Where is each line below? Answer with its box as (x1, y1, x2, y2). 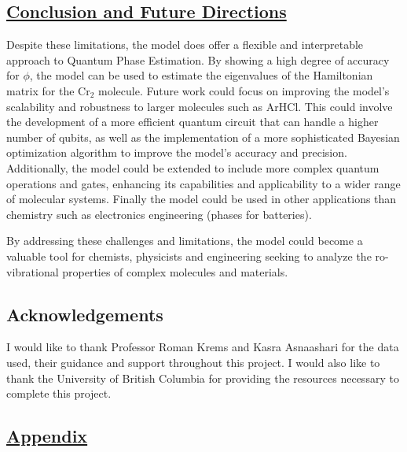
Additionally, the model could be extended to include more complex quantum (6, 159, 379, 176)
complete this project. (6, 385, 112, 402)
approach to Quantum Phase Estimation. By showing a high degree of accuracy (6, 51, 390, 68)
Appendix (6, 424, 88, 448)
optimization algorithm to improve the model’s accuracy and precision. (6, 144, 347, 161)
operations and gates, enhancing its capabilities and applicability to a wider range (6, 175, 401, 191)
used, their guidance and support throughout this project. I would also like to (6, 354, 380, 370)
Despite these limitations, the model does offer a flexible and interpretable (6, 36, 364, 53)
